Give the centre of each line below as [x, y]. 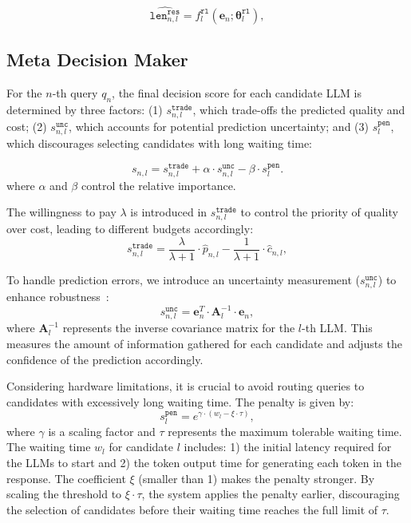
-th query [75, 92]
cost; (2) [27, 126]
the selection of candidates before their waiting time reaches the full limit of [192, 509]
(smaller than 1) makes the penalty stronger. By [257, 478]
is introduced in [169, 212]
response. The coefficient [66, 478]
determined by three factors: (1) [85, 109]
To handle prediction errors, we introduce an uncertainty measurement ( [183, 279]
